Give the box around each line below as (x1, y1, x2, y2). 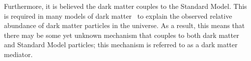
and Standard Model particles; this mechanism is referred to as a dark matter (4, 39, 238, 50)
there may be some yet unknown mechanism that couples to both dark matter (4, 30, 239, 40)
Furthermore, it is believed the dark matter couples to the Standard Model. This (4, 1, 247, 11)
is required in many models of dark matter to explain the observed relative (4, 10, 232, 21)
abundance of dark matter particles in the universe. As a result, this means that (4, 20, 245, 30)
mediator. (4, 49, 33, 59)
